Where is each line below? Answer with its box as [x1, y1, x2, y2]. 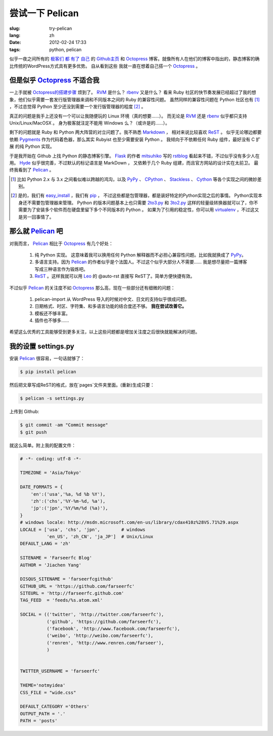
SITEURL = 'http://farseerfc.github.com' [20, 590, 124, 596]
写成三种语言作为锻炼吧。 [34, 266, 88, 272]
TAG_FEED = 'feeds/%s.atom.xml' [20, 597, 103, 603]
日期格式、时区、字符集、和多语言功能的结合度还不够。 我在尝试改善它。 [34, 303, 187, 309]
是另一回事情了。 [18, 214, 54, 220]
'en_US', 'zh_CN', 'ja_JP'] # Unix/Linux [46, 534, 154, 539]
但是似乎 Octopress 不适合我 [9, 76, 100, 85]
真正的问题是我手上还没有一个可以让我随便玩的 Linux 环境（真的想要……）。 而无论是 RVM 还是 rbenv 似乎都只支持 [9, 113, 247, 119]
